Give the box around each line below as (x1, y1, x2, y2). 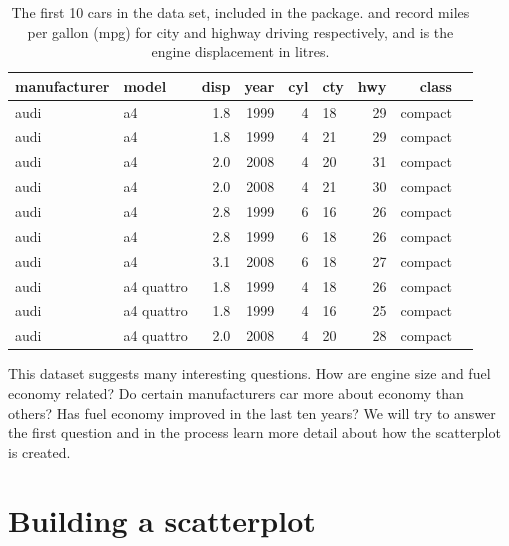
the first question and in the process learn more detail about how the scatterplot (8, 422, 501, 443)
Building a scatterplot (8, 500, 316, 541)
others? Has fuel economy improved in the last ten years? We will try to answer (8, 402, 496, 423)
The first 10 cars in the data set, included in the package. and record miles (11, 2, 470, 22)
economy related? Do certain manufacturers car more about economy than (8, 382, 464, 403)
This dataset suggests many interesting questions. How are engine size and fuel (8, 363, 491, 384)
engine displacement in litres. (151, 41, 330, 62)
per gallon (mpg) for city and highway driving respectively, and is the (27, 21, 454, 42)
